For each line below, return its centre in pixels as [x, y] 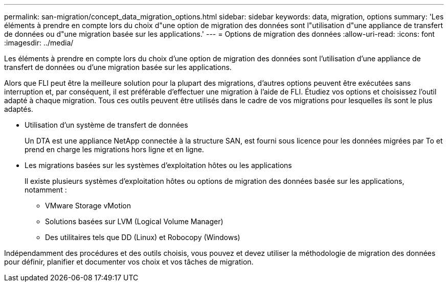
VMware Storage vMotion [88, 206]
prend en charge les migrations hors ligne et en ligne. [114, 149]
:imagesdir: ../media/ [39, 43]
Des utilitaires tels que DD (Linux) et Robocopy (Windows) [143, 237]
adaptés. [19, 109]
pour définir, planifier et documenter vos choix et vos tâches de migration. [129, 262]
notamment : [46, 190]
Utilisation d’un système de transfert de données [106, 125]
